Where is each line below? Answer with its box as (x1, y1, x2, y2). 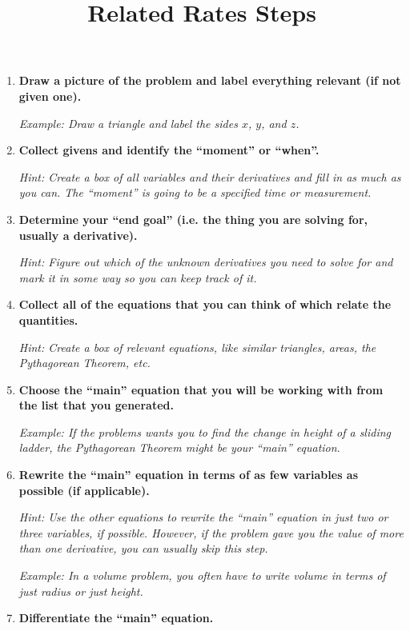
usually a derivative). (18, 226, 138, 243)
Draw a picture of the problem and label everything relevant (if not (18, 72, 401, 89)
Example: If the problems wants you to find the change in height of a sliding (18, 423, 391, 440)
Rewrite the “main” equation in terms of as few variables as (18, 466, 359, 483)
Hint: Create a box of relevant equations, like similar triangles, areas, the (18, 338, 376, 355)
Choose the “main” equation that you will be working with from (18, 381, 384, 397)
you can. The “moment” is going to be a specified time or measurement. (18, 184, 372, 201)
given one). (18, 87, 82, 104)
